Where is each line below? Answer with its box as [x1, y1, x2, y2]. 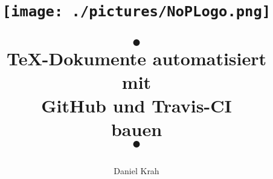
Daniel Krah [114, 164, 159, 177]
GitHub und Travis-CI [41, 93, 232, 117]
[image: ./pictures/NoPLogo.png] [2, 3, 271, 21]
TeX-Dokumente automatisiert [6, 45, 267, 70]
